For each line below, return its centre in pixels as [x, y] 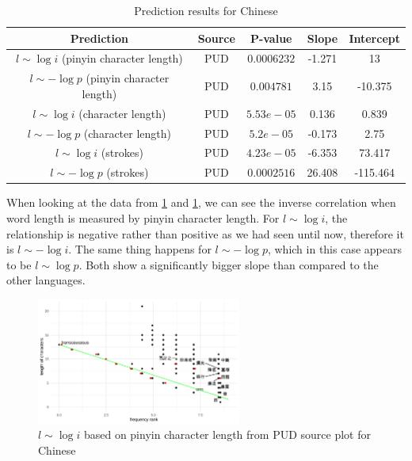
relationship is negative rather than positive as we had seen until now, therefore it [205, 233]
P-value [271, 38]
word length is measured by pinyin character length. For [143, 217]
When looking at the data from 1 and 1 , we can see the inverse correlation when [201, 202]
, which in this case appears [334, 249]
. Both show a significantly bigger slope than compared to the [229, 264]
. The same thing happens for [140, 249]
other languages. [46, 280]
